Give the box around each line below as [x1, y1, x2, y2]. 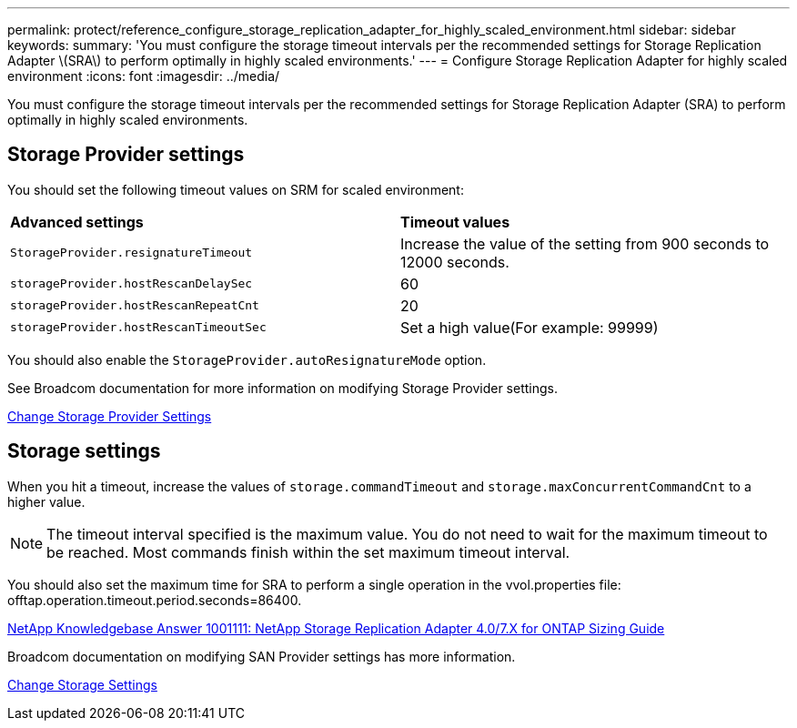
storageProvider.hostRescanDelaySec [10, 277, 253, 291]
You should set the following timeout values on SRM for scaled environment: [7, 181, 464, 197]
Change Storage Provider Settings [7, 408, 212, 424]
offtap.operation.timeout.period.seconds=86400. [7, 591, 302, 608]
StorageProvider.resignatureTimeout [10, 246, 253, 260]
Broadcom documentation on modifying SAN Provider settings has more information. [7, 648, 516, 664]
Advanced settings [10, 212, 144, 231]
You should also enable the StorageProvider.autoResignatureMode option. [7, 351, 487, 368]
